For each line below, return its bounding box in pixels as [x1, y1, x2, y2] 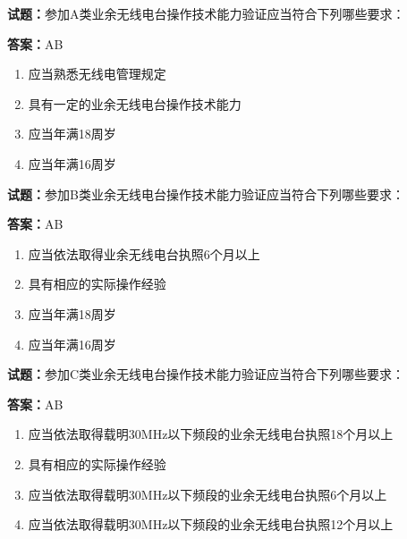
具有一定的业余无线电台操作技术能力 [28, 94, 242, 113]
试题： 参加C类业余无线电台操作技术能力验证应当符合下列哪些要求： [7, 365, 405, 383]
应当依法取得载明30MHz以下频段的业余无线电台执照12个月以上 [28, 515, 394, 534]
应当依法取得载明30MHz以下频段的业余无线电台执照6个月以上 [28, 484, 387, 503]
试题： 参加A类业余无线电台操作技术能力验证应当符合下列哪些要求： [7, 4, 405, 22]
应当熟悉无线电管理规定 [28, 64, 166, 83]
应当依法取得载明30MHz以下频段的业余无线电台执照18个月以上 [28, 425, 394, 443]
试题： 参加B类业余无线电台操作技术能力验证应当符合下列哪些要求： [7, 184, 404, 203]
